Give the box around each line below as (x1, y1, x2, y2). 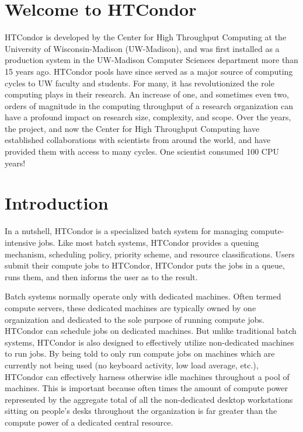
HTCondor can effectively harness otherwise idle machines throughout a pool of (5, 370, 290, 382)
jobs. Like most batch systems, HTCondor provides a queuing (39, 236, 259, 248)
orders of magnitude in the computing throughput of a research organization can (5, 99, 293, 112)
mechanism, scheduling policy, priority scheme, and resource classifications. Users (5, 248, 295, 260)
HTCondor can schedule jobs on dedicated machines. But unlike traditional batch (5, 325, 297, 337)
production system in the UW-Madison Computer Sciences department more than (5, 54, 298, 66)
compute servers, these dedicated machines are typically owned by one (5, 301, 256, 313)
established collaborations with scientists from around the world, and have (5, 134, 271, 146)
